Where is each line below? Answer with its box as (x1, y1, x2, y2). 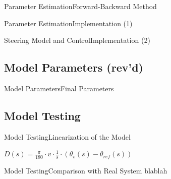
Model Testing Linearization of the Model (4, 131, 131, 142)
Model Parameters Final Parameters (4, 83, 114, 93)
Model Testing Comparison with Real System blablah (4, 165, 167, 176)
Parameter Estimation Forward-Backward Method (4, 1, 157, 11)
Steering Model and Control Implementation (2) (4, 35, 150, 45)
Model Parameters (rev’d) (4, 59, 144, 75)
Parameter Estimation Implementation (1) (4, 18, 133, 28)
